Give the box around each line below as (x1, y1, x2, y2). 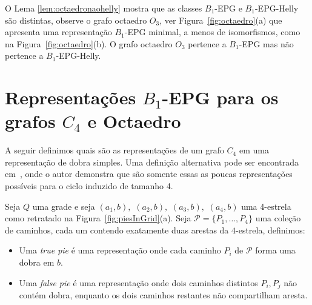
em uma (239, 144, 269, 156)
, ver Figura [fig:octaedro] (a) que (159, 13, 282, 26)
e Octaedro (87, 109, 181, 133)
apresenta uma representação (5, 25, 112, 38)
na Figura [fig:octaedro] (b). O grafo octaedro (5, 37, 173, 50)
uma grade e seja (32, 199, 95, 212)
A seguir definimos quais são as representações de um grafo (5, 144, 224, 156)
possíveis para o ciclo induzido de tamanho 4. (5, 179, 173, 192)
